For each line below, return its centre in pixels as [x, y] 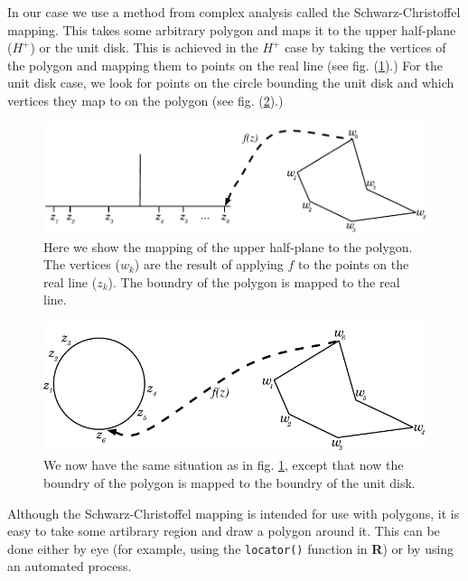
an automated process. [70, 566]
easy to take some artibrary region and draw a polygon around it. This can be [224, 531]
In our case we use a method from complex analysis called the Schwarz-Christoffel [234, 12]
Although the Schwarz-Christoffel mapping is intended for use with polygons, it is [234, 513]
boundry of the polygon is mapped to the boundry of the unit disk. [229, 482]
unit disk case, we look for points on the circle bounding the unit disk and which [231, 83]
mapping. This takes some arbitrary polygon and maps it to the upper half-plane [232, 29]
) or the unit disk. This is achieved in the [144, 47]
